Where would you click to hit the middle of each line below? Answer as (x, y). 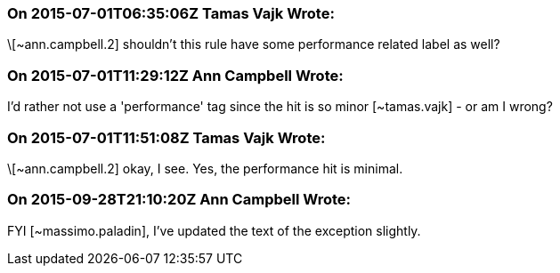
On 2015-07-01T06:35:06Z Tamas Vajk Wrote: (171, 13)
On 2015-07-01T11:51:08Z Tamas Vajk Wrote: (166, 137)
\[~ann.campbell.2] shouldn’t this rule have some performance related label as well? (254, 44)
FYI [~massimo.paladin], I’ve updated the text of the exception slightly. (214, 230)
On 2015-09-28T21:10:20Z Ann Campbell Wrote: (179, 200)
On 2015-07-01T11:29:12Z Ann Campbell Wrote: (175, 75)
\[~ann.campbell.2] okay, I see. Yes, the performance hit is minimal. (205, 168)
